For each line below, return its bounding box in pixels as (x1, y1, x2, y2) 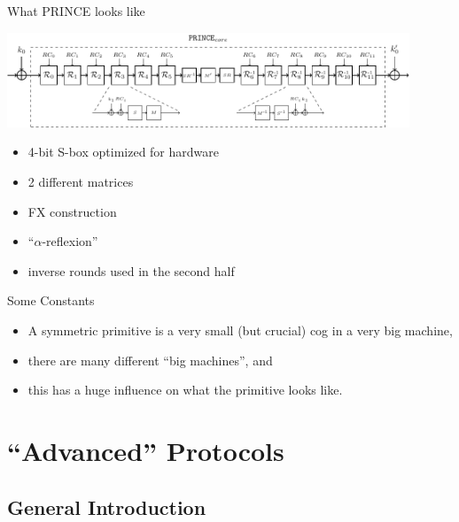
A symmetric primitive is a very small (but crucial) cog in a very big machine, (27, 321, 453, 340)
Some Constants (7, 291, 95, 310)
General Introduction (7, 493, 206, 520)
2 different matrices (27, 173, 134, 191)
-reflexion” (42, 232, 98, 250)
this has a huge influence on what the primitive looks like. (27, 380, 343, 399)
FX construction (27, 202, 117, 220)
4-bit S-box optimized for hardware (27, 142, 219, 161)
